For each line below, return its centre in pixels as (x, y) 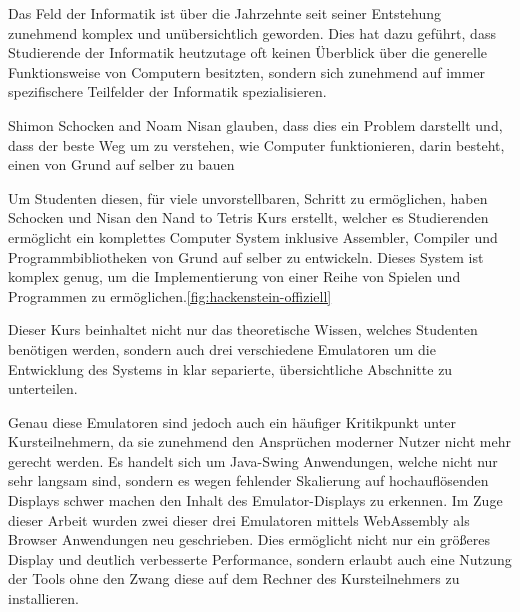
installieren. (43, 598)
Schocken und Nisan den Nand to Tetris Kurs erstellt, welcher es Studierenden (248, 217)
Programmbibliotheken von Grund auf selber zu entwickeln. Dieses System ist (246, 256)
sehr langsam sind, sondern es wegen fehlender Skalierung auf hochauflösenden (248, 480)
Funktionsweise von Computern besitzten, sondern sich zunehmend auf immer (247, 71)
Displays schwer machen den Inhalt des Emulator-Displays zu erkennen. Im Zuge (255, 500)
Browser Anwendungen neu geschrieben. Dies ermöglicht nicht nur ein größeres (249, 539)
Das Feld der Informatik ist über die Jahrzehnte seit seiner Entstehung (225, 13)
